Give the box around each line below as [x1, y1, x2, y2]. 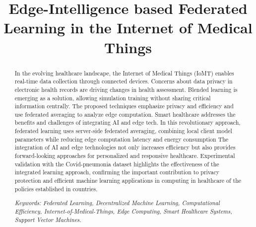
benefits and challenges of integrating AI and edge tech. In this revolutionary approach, [14, 118, 241, 127]
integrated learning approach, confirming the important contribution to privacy [14, 168, 219, 176]
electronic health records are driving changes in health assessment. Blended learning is [14, 85, 238, 93]
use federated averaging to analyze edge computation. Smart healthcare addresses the [14, 110, 236, 118]
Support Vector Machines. [14, 215, 81, 224]
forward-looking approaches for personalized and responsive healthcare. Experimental [14, 151, 235, 160]
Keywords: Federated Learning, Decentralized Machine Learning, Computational [14, 199, 220, 207]
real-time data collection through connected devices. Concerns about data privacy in [14, 77, 233, 85]
